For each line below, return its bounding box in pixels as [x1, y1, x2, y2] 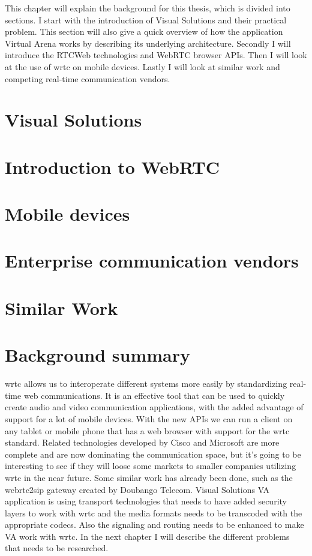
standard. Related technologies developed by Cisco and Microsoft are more [5, 436, 280, 449]
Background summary [5, 342, 191, 367]
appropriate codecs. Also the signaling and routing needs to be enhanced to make [5, 518, 304, 531]
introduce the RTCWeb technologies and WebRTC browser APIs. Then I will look [5, 49, 307, 61]
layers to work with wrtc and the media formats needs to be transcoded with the [5, 506, 302, 519]
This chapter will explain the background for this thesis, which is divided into [5, 2, 290, 14]
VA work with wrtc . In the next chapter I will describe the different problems [5, 530, 290, 542]
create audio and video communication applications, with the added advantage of [5, 401, 304, 413]
